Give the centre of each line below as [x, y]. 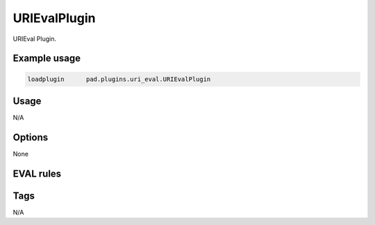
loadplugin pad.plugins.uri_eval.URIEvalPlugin [119, 79]
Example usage [47, 58]
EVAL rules [37, 173]
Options [31, 137]
